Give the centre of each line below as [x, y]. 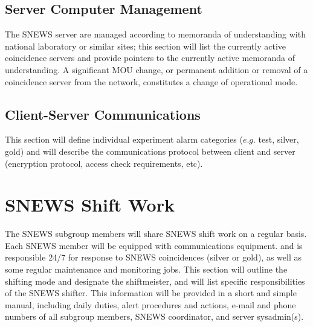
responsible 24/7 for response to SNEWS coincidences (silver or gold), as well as [153, 257]
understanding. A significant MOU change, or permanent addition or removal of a [156, 69]
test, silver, [279, 139]
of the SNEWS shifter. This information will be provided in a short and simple [151, 293]
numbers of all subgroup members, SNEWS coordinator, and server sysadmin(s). [154, 316]
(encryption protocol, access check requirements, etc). [104, 163]
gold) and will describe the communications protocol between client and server [150, 151]
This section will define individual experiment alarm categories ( [124, 139]
